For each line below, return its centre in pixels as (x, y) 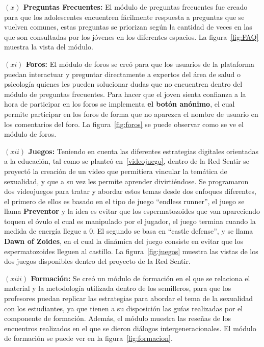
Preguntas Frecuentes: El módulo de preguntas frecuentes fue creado (135, 7)
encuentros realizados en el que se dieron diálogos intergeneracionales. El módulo (130, 328)
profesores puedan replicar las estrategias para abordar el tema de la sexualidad (129, 298)
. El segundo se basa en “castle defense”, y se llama (173, 231)
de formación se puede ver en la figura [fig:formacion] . (88, 338)
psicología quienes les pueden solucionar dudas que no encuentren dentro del (123, 84)
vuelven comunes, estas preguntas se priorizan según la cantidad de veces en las (128, 27)
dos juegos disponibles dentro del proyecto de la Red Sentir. (97, 261)
